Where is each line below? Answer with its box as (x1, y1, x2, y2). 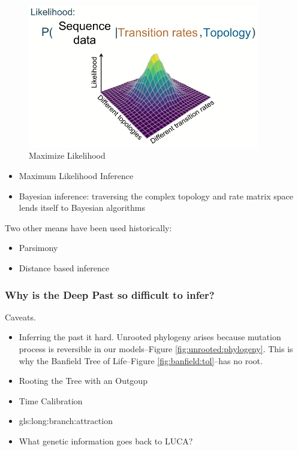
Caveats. (5, 310, 36, 323)
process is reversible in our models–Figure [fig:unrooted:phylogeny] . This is (19, 343, 293, 355)
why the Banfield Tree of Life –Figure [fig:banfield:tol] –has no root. (19, 354, 263, 367)
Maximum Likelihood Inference (19, 169, 134, 182)
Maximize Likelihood (29, 149, 106, 162)
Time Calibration (19, 394, 83, 407)
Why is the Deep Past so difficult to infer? (5, 287, 215, 302)
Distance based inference (19, 262, 110, 274)
